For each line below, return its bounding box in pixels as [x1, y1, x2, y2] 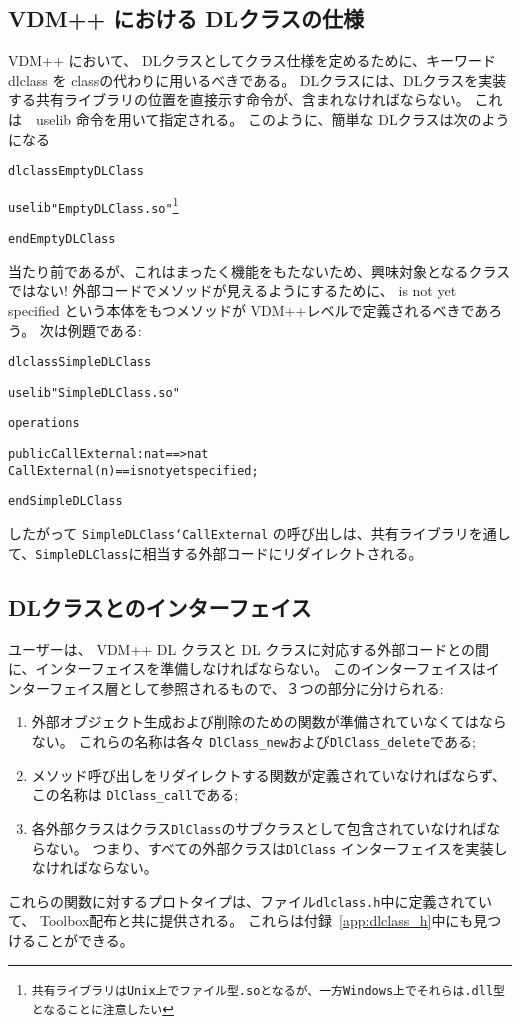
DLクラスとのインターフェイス [8, 591, 312, 622]
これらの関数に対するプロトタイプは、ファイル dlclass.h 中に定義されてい [8, 890, 493, 911]
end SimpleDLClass [8, 494, 123, 509]
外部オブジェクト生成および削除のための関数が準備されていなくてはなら [31, 711, 507, 732]
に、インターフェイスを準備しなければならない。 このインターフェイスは [8, 658, 486, 679]
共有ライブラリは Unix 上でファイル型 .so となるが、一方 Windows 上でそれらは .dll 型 [31, 983, 505, 998]
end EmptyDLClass [8, 232, 116, 247]
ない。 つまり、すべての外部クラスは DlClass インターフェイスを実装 [45, 837, 494, 858]
